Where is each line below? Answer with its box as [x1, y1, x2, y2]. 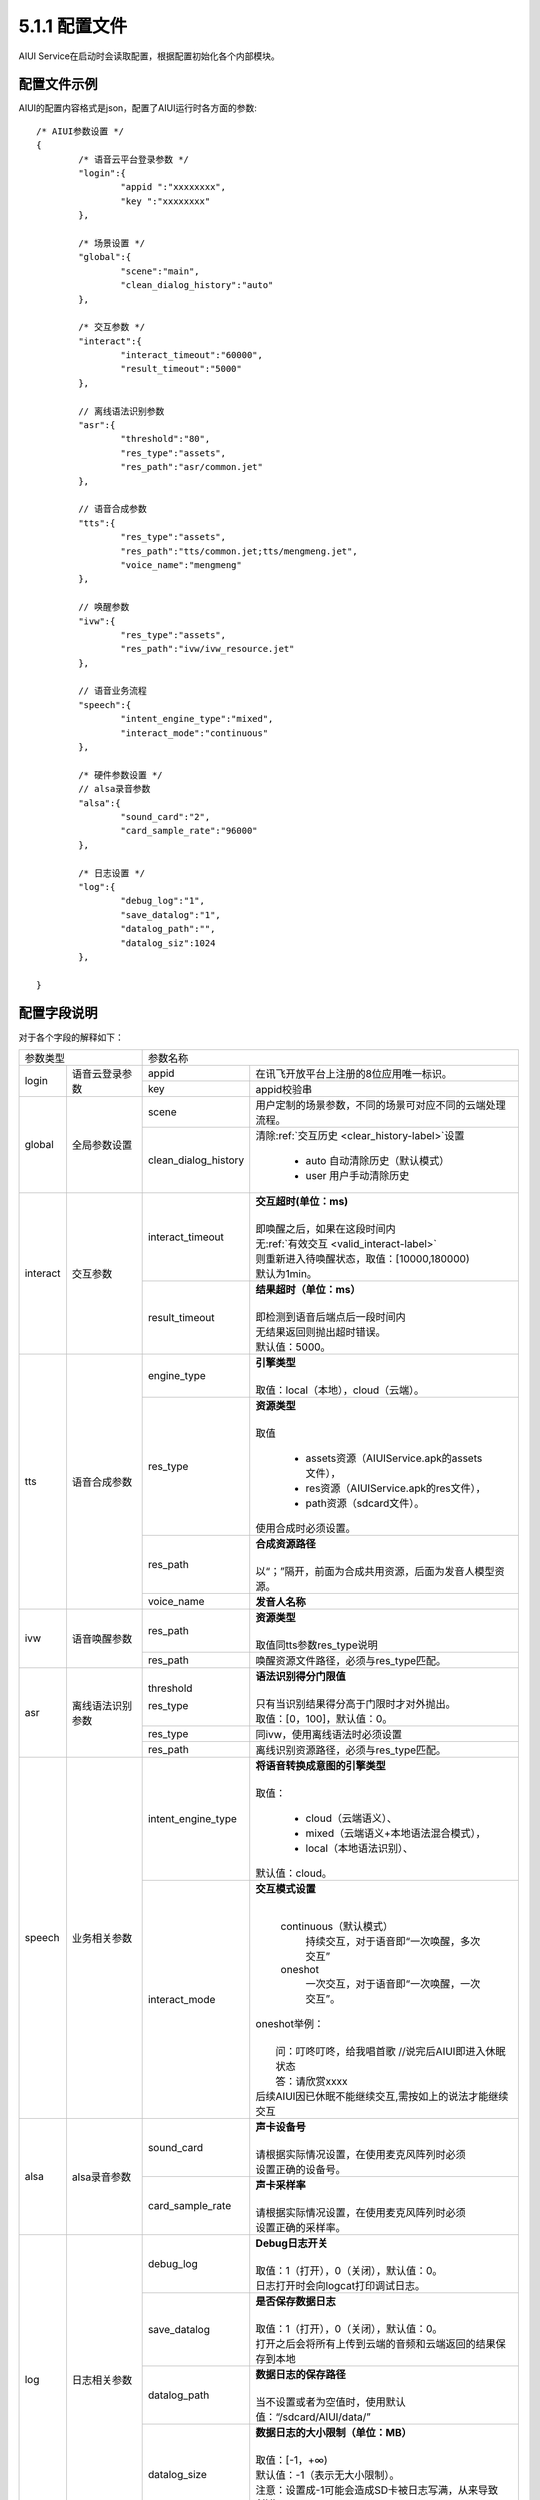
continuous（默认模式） [280, 1919, 394, 1933]
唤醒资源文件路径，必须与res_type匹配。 [255, 1653, 447, 1667]
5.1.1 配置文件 [18, 15, 128, 37]
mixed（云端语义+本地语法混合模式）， [305, 1826, 487, 1840]
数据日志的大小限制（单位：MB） [255, 2425, 412, 2439]
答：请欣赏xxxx [275, 2074, 349, 2088]
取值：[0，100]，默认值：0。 [255, 1711, 393, 1725]
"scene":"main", [120, 265, 200, 277]
